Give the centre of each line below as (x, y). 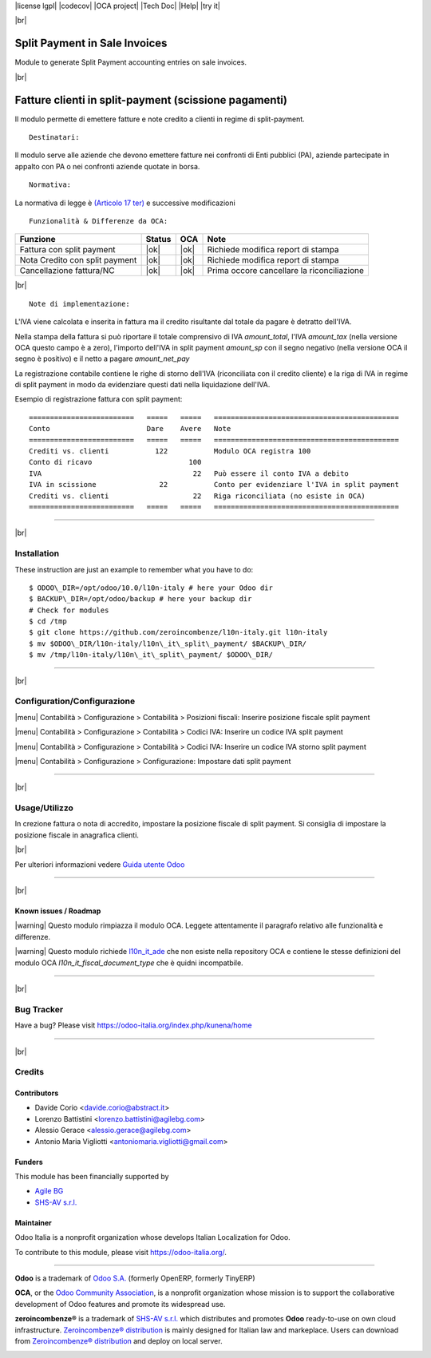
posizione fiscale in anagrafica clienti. (77, 835)
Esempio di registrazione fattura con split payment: (99, 399)
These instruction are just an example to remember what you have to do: (134, 569)
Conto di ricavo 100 (115, 462)
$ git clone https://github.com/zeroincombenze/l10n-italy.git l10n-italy (178, 632)
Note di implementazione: (80, 304)
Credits (29, 1072)
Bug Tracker (39, 1009)
